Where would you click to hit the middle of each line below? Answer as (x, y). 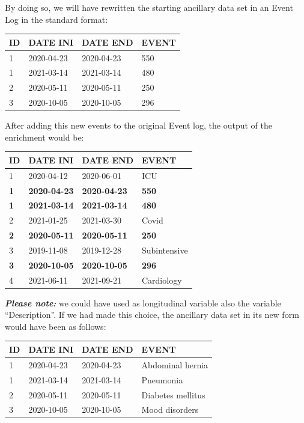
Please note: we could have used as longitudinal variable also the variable (143, 303)
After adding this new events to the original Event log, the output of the (138, 125)
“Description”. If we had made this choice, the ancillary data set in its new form (152, 315)
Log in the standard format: (56, 19)
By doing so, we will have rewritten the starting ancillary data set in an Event (149, 7)
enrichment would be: (44, 137)
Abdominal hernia (175, 364)
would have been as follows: (56, 326)
